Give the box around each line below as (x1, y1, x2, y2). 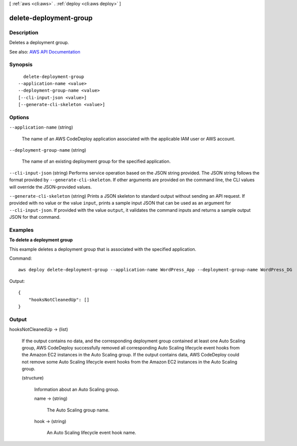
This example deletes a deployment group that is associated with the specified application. (9, 246, 196, 252)
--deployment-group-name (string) (9, 147, 86, 153)
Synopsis (9, 61, 32, 68)
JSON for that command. (9, 214, 61, 220)
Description (9, 29, 38, 36)
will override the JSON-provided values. (9, 184, 92, 190)
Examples (9, 226, 34, 233)
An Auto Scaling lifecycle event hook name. (46, 429, 136, 435)
